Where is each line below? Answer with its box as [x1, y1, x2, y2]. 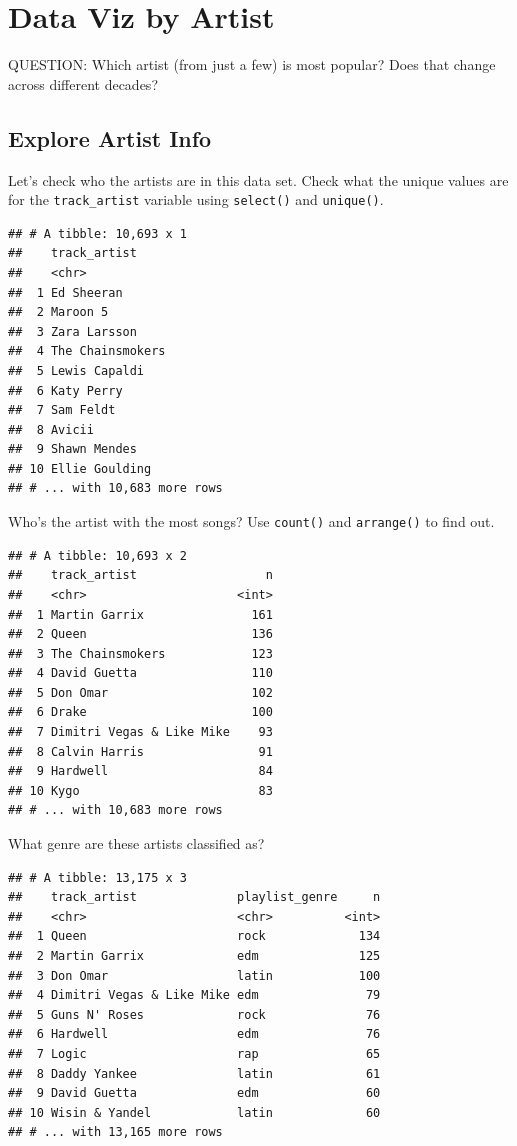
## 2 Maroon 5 [8, 305, 109, 320]
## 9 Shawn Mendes [8, 442, 137, 457]
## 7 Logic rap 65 [8, 1046, 381, 1061]
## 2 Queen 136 [8, 627, 273, 642]
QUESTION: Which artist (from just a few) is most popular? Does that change [8, 54, 496, 75]
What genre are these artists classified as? [8, 833, 265, 854]
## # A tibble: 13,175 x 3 [8, 870, 187, 885]
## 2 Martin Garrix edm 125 [8, 949, 381, 964]
